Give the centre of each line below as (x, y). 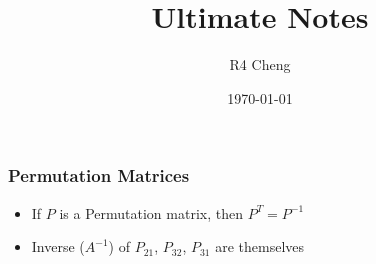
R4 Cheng (260, 64)
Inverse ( (58, 246)
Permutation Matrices (99, 175)
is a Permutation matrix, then (151, 212)
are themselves (260, 246)
